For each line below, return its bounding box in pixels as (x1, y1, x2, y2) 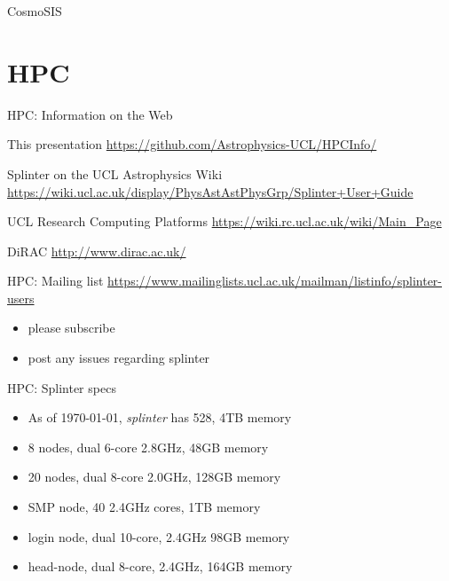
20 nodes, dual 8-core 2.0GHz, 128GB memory (28, 467, 281, 486)
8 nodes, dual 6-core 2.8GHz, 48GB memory (28, 437, 269, 456)
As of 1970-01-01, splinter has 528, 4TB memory (28, 408, 292, 427)
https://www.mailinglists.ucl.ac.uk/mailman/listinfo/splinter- (107, 271, 442, 290)
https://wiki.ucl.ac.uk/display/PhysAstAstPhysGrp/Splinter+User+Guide (7, 182, 414, 200)
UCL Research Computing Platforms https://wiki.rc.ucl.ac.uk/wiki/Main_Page (7, 212, 442, 231)
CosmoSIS (7, 2, 62, 20)
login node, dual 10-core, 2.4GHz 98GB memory (28, 527, 290, 546)
